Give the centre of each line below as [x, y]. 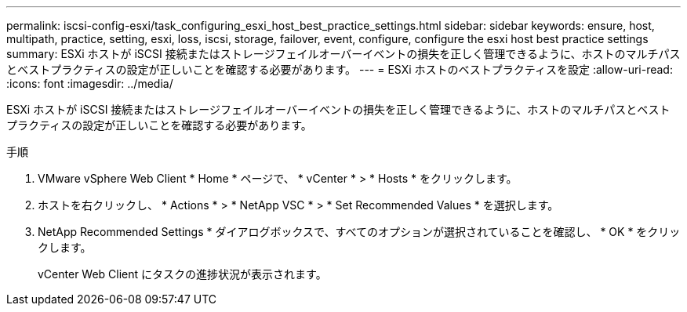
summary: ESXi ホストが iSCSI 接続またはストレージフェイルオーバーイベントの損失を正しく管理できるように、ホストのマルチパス [343, 54]
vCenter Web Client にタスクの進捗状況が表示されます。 [182, 274]
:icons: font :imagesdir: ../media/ [90, 83]
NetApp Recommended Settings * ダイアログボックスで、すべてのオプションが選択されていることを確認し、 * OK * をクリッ [359, 232]
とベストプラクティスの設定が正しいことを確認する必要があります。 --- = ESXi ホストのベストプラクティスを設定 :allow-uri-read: [340, 69]
